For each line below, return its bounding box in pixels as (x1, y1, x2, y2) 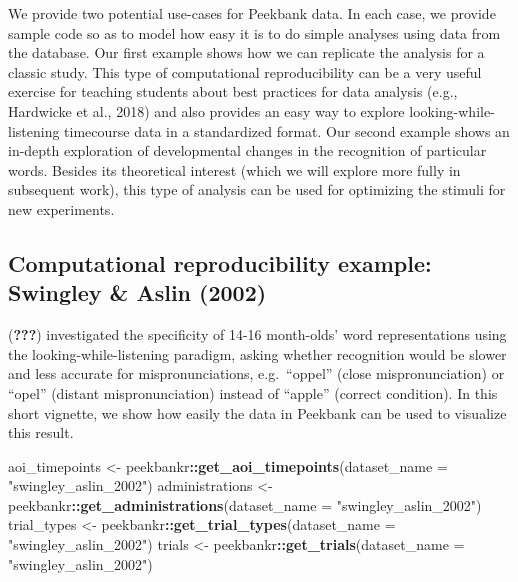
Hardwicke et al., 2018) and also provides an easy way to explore (8, 100, 405, 121)
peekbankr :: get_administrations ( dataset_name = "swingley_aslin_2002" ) (8, 494, 482, 515)
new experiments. (8, 198, 115, 219)
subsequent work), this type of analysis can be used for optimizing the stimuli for (8, 179, 506, 200)
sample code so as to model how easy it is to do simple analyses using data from (8, 22, 501, 43)
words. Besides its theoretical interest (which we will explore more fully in (8, 159, 461, 180)
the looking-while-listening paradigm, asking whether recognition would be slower (8, 343, 507, 364)
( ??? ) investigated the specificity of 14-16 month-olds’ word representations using (8, 324, 507, 345)
